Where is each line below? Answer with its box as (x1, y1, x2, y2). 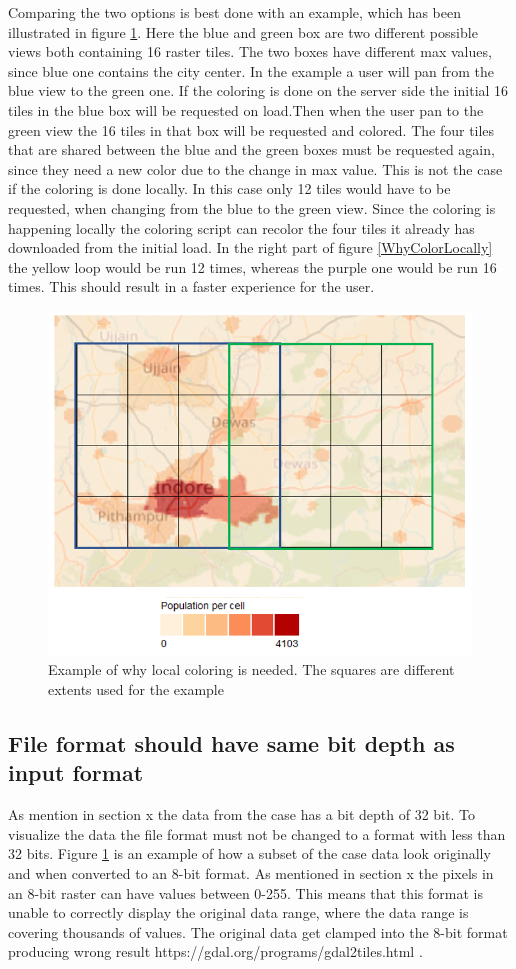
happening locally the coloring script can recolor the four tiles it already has (8, 217, 475, 238)
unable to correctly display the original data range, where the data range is (8, 902, 469, 923)
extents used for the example (48, 678, 224, 699)
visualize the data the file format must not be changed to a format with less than (8, 823, 506, 844)
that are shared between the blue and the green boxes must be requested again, (8, 139, 495, 160)
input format (8, 757, 144, 788)
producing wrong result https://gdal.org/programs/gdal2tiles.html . (8, 941, 423, 962)
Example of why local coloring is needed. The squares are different (48, 659, 455, 680)
